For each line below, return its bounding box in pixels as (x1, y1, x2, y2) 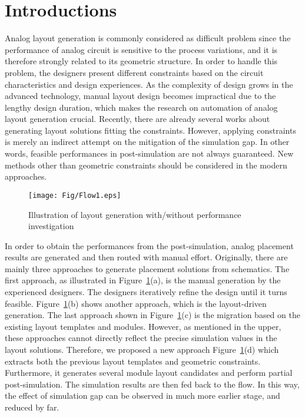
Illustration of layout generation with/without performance (28, 208, 241, 220)
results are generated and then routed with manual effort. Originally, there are (5, 251, 288, 263)
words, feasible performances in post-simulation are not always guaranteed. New (5, 147, 294, 160)
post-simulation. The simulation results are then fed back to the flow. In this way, (5, 378, 300, 390)
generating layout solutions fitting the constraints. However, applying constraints (5, 124, 296, 136)
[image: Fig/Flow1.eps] (28, 191, 121, 200)
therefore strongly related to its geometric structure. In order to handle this (5, 55, 278, 67)
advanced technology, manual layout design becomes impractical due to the (5, 90, 276, 102)
